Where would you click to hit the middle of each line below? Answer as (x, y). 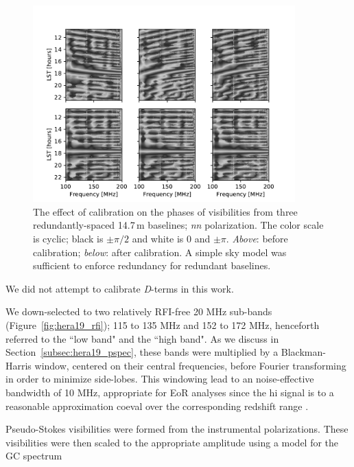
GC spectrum (34, 456)
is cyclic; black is (68, 238)
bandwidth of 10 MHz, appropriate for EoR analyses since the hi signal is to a (170, 392)
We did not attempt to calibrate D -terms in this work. (120, 288)
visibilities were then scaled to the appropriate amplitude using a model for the (172, 442)
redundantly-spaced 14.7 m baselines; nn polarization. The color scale (178, 225)
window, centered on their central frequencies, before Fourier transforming (190, 365)
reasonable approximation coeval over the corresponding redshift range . (157, 406)
